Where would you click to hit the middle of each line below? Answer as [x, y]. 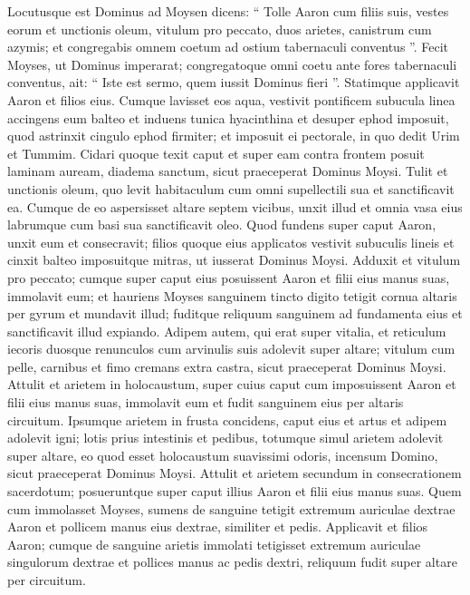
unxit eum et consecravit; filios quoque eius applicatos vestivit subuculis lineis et [231, 242]
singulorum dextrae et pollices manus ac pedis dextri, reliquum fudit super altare [232, 562]
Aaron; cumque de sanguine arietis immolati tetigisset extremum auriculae [214, 544]
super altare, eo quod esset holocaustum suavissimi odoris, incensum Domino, [223, 455]
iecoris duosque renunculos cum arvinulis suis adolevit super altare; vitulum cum [231, 349]
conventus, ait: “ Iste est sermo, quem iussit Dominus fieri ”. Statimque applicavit [234, 82]
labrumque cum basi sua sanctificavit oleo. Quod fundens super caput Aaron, [222, 224]
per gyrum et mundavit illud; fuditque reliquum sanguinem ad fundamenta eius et [235, 313]
